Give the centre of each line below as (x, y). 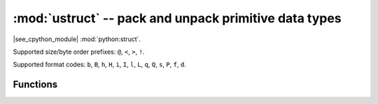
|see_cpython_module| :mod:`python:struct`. (77, 39)
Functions (35, 85)
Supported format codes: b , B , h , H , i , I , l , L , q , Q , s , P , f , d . (100, 65)
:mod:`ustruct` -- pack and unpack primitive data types (177, 18)
